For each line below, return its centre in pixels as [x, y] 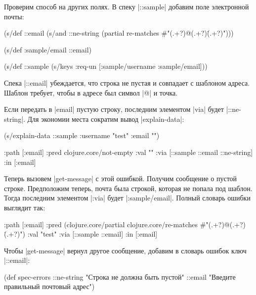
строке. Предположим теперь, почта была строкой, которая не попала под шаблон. [128, 188]
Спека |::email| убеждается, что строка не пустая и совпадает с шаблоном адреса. [127, 82]
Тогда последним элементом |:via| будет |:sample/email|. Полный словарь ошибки [127, 198]
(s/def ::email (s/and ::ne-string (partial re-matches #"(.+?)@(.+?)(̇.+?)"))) [119, 33]
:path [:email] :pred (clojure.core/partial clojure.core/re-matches [101, 224]
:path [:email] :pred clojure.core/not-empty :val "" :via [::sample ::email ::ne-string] [128, 152]
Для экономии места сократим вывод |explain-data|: [106, 119]
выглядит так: [25, 207]
